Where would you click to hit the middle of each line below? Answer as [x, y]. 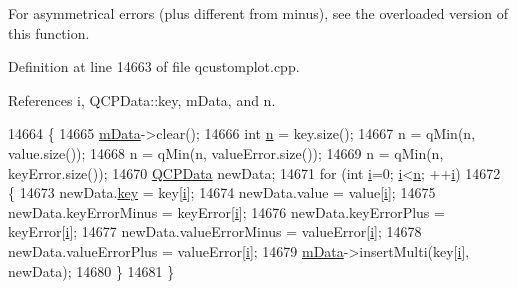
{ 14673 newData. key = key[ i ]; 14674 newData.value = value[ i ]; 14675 [222, 192]
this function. [49, 32]
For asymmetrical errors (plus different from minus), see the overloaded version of [258, 13]
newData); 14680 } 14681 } [91, 270]
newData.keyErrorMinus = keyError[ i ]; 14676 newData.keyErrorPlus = [226, 211]
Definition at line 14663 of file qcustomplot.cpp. [154, 66]
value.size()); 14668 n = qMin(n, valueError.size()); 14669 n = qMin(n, [226, 152]
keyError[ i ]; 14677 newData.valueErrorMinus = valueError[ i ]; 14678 [215, 231]
